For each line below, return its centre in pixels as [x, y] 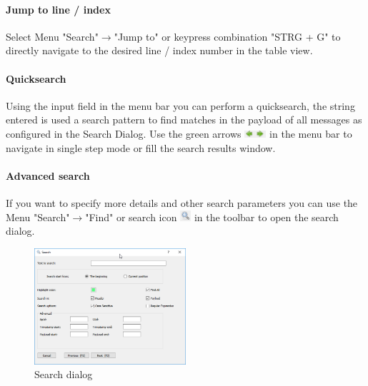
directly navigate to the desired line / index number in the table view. [159, 50]
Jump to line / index [58, 9]
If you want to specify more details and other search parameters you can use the [182, 202]
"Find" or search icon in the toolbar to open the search [212, 217]
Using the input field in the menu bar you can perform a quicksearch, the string [180, 105]
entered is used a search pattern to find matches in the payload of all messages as [184, 120]
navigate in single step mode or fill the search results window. [141, 147]
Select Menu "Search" [52, 36]
